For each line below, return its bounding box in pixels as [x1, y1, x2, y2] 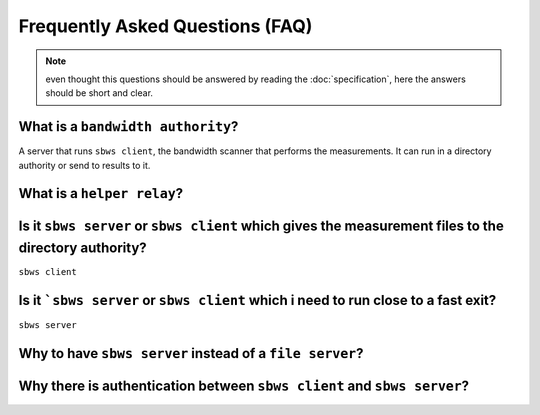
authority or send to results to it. [18, 159, 151, 171]
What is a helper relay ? [18, 185, 184, 202]
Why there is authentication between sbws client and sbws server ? [18, 377, 470, 394]
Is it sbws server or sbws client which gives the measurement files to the [18, 218, 504, 235]
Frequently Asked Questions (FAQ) [18, 15, 313, 37]
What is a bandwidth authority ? [18, 118, 239, 135]
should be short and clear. [45, 87, 154, 99]
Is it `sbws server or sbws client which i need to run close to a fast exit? [18, 291, 497, 309]
